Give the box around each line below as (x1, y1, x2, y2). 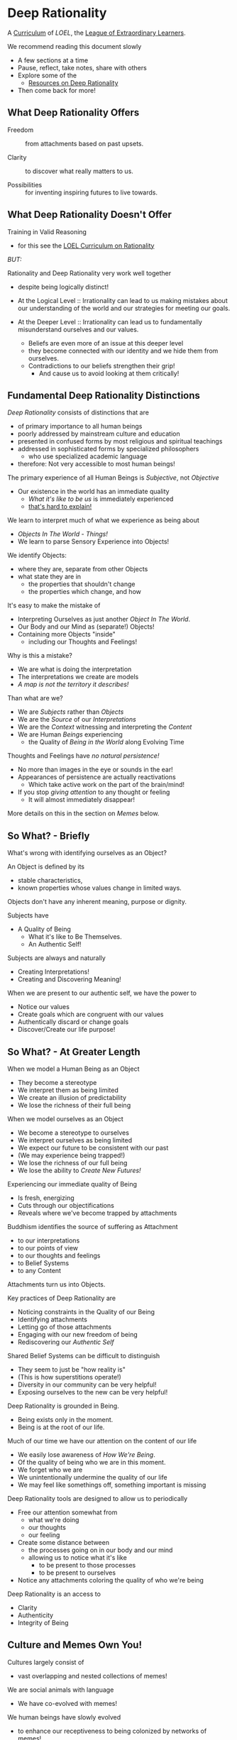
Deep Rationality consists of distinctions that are (7, 408, 149, 417)
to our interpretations (17, 1236, 80, 1245)
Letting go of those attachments (17, 1323, 112, 1331)
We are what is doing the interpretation (17, 665, 132, 673)
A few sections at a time (17, 55, 89, 65)
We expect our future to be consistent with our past (17, 1144, 169, 1152)
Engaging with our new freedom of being (17, 1331, 138, 1338)
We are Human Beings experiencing (17, 730, 123, 739)
